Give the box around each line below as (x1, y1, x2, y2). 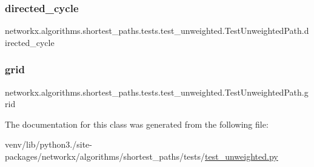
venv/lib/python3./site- (5, 138, 92, 151)
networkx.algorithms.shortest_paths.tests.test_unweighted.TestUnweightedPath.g (5, 85, 309, 98)
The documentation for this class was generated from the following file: (5, 117, 269, 130)
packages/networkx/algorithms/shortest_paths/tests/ (5, 150, 205, 162)
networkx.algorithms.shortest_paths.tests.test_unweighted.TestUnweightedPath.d (5, 24, 309, 37)
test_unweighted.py (205, 150, 278, 162)
